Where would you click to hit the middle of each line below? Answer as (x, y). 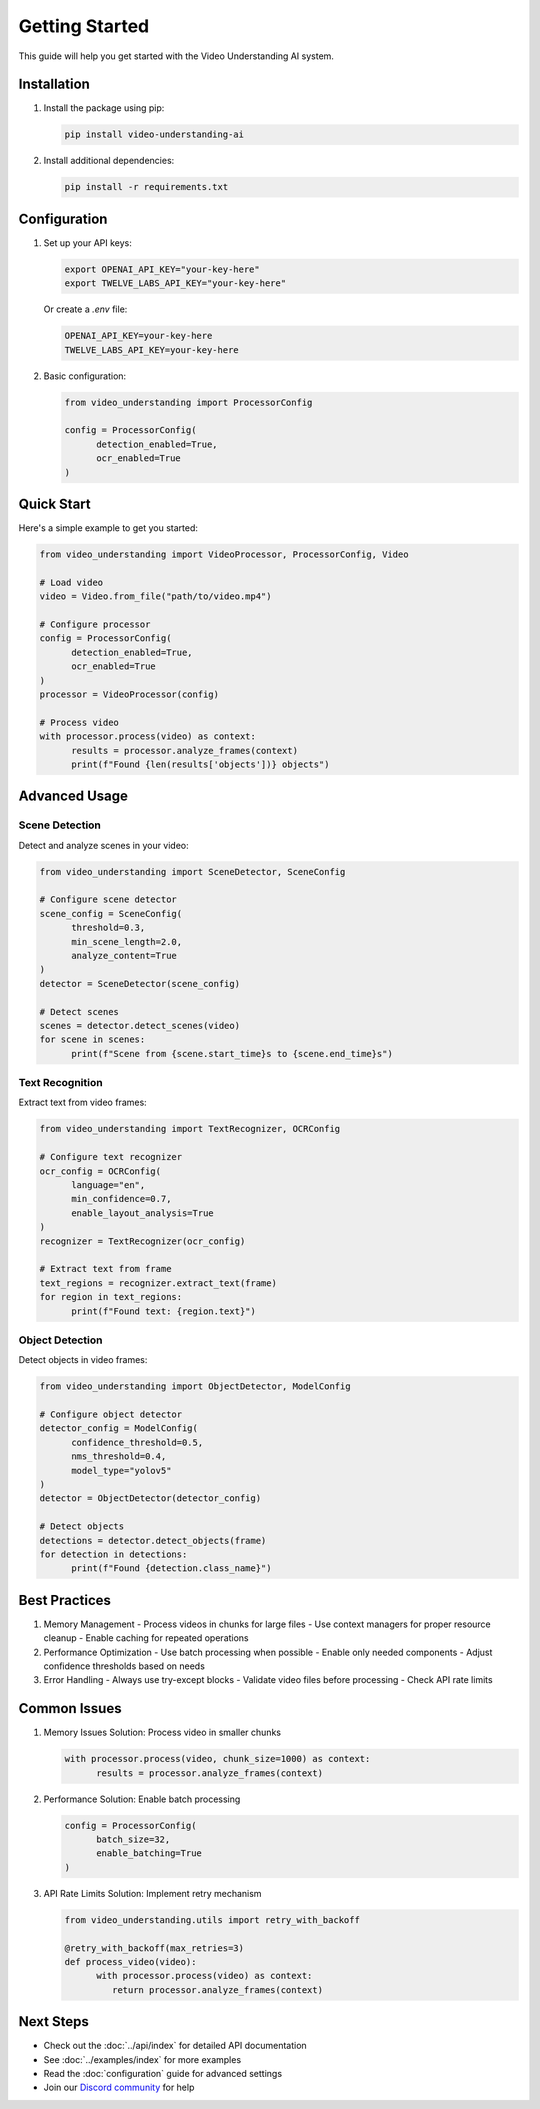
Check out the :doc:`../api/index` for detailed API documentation (175, 2046)
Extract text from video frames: (82, 1102)
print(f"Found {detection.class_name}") (171, 1568)
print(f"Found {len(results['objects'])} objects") (200, 764)
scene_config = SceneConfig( (111, 913)
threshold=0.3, (108, 928)
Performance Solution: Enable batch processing (142, 1799)
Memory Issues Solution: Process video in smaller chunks (162, 1732)
